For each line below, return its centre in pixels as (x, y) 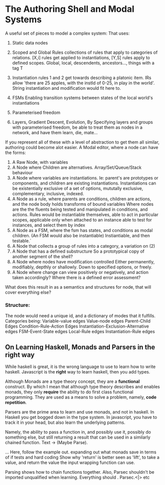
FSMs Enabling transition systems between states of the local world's (82, 98)
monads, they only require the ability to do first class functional (69, 392)
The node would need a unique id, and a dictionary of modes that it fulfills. (80, 316)
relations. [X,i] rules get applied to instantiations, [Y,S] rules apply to (81, 57)
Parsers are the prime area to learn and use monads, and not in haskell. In (80, 412)
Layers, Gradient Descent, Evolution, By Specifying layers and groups (82, 122)
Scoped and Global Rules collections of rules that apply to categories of (85, 52)
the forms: (15, 152)
